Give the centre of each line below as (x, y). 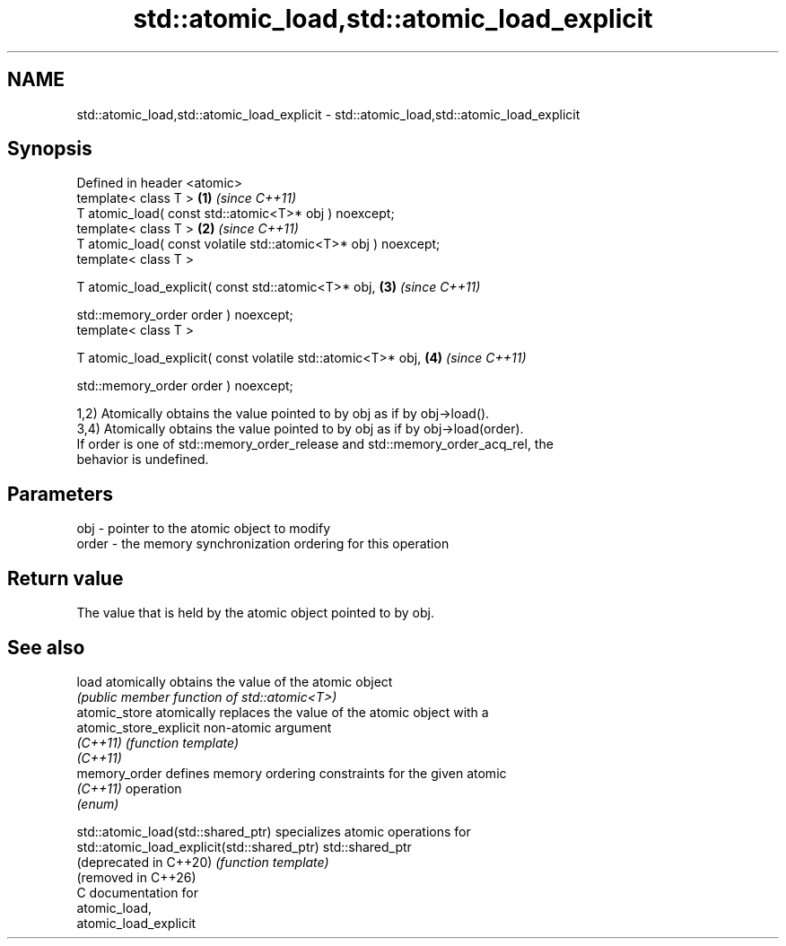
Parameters (60, 494)
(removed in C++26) (136, 877)
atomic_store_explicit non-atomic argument (204, 727)
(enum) (98, 803)
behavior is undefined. (143, 460)
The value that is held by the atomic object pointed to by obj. (255, 613)
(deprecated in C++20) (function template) (203, 862)
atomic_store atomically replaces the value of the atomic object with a (283, 712)
